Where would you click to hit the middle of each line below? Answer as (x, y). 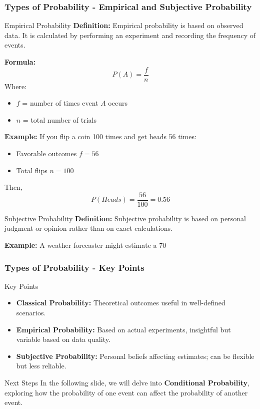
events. (15, 45)
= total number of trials (60, 119)
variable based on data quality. (63, 339)
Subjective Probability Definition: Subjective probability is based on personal (125, 218)
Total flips (32, 170)
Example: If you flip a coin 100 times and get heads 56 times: (100, 136)
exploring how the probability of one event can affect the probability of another (126, 392)
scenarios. (31, 313)
